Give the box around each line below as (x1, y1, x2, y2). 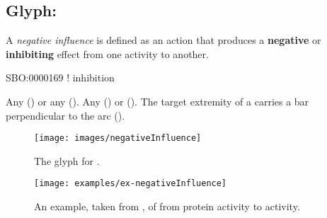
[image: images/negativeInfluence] (34, 133, 202, 144)
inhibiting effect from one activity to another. (6, 46, 209, 61)
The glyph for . (34, 153, 100, 168)
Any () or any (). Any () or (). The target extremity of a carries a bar (6, 93, 309, 108)
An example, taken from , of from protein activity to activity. (34, 199, 300, 214)
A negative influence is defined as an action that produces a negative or (6, 33, 321, 47)
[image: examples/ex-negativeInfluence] (34, 178, 227, 189)
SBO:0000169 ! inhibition (6, 70, 115, 85)
